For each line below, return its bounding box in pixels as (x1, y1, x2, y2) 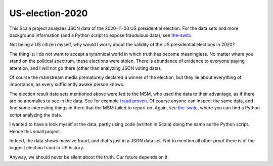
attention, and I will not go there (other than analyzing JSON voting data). (9, 65, 162, 71)
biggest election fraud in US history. (9, 145, 84, 151)
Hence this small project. (9, 128, 61, 134)
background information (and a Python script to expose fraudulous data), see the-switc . (9, 32, 193, 38)
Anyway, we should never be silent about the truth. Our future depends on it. (9, 154, 169, 160)
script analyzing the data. (9, 112, 63, 118)
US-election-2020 (9, 8, 88, 19)
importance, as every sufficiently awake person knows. (9, 81, 125, 88)
